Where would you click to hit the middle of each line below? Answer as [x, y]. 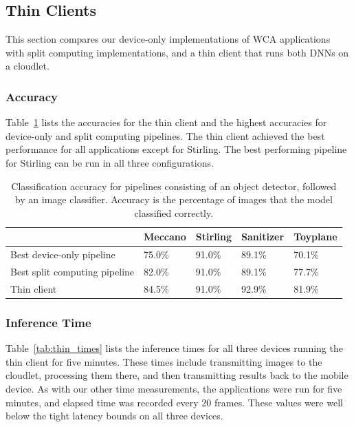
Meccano [165, 237]
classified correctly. [174, 212]
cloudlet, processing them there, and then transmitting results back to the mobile [177, 375]
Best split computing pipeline [73, 272]
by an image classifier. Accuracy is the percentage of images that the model [174, 199]
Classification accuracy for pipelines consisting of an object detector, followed [174, 186]
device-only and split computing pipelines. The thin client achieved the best [165, 135]
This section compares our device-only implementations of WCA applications [168, 39]
